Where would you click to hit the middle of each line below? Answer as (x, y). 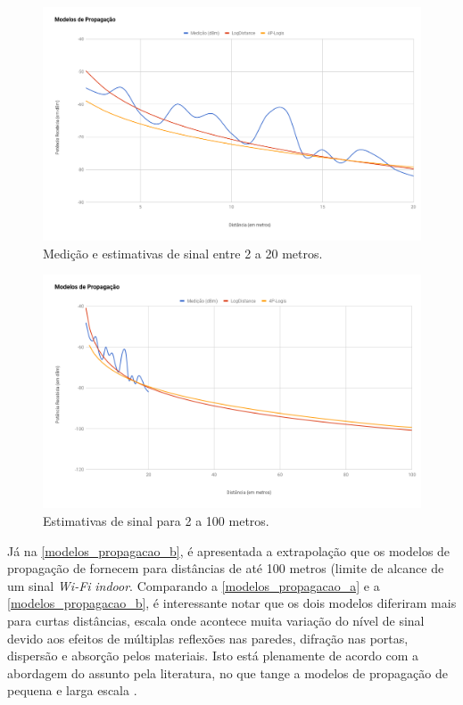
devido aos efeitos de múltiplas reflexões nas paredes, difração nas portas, (208, 638)
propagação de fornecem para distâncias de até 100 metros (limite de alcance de (226, 568)
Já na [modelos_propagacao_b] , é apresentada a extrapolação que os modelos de (229, 550)
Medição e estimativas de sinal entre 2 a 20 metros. (183, 253)
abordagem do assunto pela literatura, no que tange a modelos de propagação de (227, 672)
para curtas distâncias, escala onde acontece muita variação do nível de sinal (216, 621)
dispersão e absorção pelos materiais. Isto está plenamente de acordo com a (213, 656)
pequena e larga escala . (72, 690)
